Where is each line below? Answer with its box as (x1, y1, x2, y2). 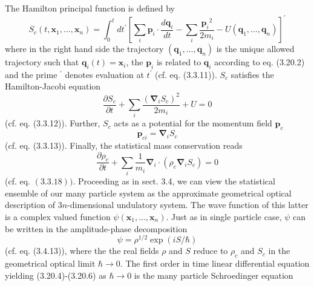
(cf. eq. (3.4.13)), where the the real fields (5, 244, 159, 257)
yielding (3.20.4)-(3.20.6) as (5, 268, 106, 281)
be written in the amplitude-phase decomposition (5, 222, 188, 235)
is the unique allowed (216, 42, 295, 55)
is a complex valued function (5, 210, 111, 223)
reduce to (193, 244, 228, 257)
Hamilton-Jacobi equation (5, 80, 101, 93)
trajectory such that (5, 56, 79, 68)
